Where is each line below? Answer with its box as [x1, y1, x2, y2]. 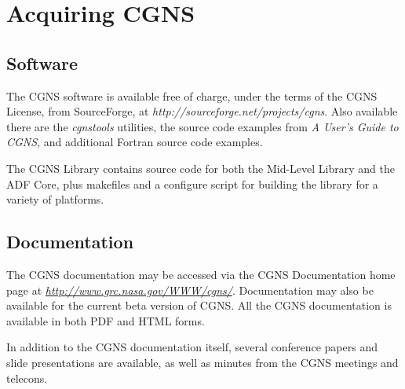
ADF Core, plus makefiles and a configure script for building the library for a [6, 175, 378, 192]
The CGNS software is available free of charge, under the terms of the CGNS [6, 87, 378, 104]
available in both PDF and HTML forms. [6, 312, 205, 328]
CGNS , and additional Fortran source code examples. [6, 134, 263, 150]
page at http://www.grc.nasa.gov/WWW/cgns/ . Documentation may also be [6, 281, 374, 298]
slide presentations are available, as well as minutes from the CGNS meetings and [6, 354, 399, 370]
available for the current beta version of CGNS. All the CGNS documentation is [6, 297, 392, 314]
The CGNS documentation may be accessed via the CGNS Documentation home [6, 266, 396, 282]
